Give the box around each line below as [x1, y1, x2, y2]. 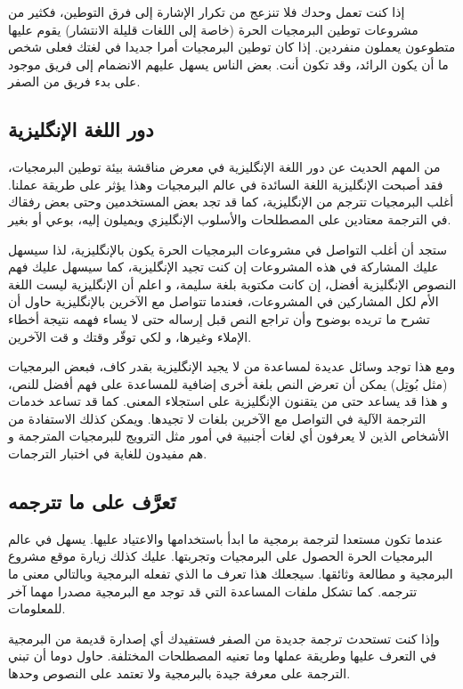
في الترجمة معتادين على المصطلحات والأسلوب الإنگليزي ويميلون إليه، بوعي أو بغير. [8, 209, 451, 228]
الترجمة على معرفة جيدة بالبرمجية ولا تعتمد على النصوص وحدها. [8, 664, 351, 683]
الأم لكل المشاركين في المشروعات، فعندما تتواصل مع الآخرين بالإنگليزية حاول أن [8, 292, 439, 311]
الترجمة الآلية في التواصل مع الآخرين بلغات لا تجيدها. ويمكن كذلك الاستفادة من [8, 409, 426, 427]
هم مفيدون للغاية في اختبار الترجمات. [8, 444, 207, 463]
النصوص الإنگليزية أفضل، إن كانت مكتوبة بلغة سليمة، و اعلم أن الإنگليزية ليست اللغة [8, 274, 457, 293]
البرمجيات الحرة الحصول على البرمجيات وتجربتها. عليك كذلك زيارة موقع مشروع [8, 547, 433, 565]
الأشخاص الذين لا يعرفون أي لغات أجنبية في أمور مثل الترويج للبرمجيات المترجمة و [8, 426, 450, 445]
